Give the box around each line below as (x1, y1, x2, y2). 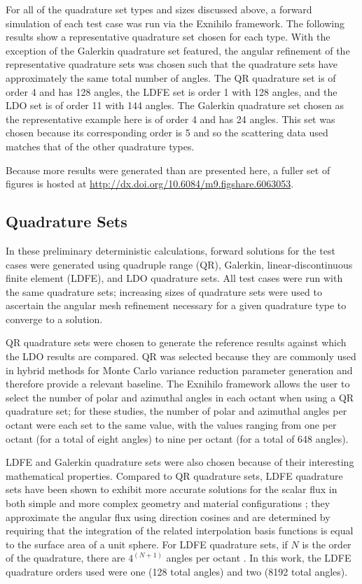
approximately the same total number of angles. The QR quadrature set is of (6, 70, 336, 85)
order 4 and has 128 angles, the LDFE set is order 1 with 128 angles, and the (6, 84, 337, 99)
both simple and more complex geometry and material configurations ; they (6, 496, 330, 511)
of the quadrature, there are (6, 550, 125, 565)
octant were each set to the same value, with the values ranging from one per (6, 418, 337, 432)
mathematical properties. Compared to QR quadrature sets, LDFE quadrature (6, 468, 343, 483)
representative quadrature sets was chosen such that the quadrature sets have (6, 57, 338, 71)
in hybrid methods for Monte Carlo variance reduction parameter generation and (6, 362, 353, 377)
